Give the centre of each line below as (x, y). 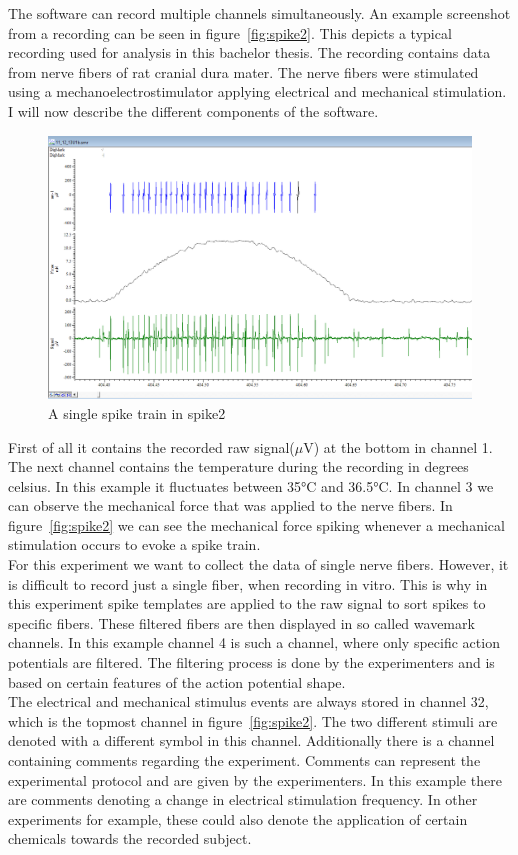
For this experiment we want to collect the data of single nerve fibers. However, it (258, 564)
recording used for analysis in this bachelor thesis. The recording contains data (249, 52)
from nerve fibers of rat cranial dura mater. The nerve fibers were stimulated (243, 71)
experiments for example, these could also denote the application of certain (238, 818)
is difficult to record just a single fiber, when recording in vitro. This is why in (248, 583)
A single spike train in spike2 (137, 412)
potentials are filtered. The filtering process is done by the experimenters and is (251, 662)
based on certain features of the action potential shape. (177, 681)
